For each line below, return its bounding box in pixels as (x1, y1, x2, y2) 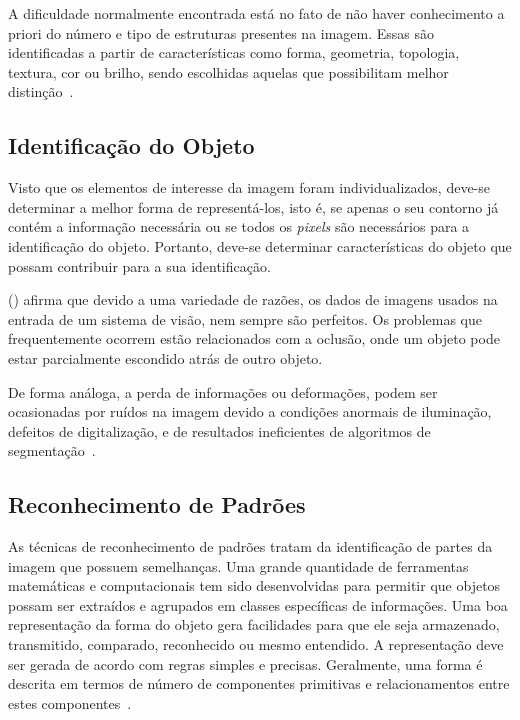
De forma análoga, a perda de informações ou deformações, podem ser (8, 381, 438, 402)
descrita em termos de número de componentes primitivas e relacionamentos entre (8, 673, 510, 694)
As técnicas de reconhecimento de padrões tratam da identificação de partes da (8, 536, 493, 557)
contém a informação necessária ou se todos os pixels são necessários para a (8, 216, 470, 237)
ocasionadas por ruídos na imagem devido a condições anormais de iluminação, (8, 401, 492, 422)
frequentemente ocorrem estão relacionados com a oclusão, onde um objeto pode (8, 328, 500, 349)
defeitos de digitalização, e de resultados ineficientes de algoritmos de (8, 420, 431, 441)
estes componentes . (8, 692, 132, 713)
